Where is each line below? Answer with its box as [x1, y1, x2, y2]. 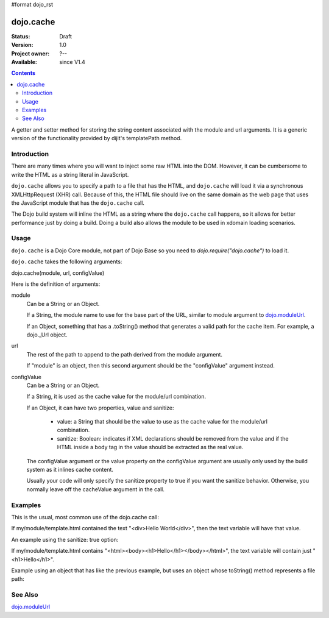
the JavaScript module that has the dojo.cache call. [11, 199, 144, 207]
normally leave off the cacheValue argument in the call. [26, 485, 164, 493]
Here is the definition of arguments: [11, 280, 101, 288]
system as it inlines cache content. [26, 466, 114, 474]
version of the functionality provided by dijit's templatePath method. [11, 135, 182, 142]
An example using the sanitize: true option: [11, 536, 119, 543]
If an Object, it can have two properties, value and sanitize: [26, 404, 174, 411]
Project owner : [11, 49, 50, 57]
